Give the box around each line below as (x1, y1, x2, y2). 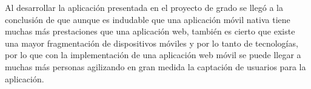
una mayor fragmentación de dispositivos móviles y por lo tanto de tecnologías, (5, 36, 298, 49)
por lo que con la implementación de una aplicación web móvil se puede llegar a (5, 48, 301, 61)
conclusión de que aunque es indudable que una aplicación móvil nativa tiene (5, 13, 290, 25)
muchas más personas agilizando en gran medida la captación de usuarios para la (5, 60, 306, 73)
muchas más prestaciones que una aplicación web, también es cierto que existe (5, 25, 295, 38)
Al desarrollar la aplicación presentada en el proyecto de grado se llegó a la (5, 1, 283, 13)
